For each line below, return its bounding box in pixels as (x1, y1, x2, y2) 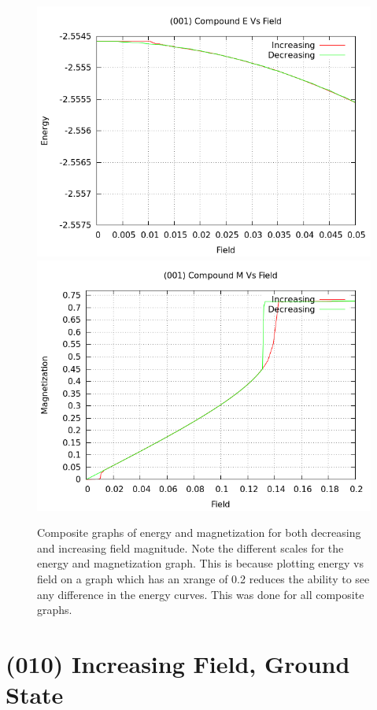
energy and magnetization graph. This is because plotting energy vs (37, 555, 364, 571)
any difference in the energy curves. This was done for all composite (37, 586, 364, 602)
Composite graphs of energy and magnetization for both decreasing (37, 524, 361, 541)
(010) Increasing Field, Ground (6, 647, 350, 679)
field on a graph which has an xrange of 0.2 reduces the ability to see (37, 570, 370, 586)
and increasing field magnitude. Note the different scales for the (37, 539, 344, 556)
